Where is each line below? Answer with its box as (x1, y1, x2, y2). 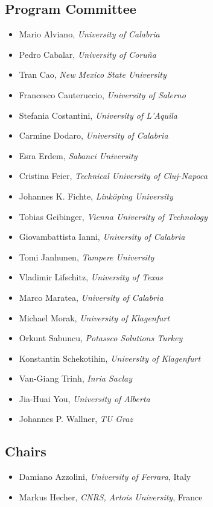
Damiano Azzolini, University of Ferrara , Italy (19, 470, 191, 483)
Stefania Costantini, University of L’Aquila (19, 109, 177, 121)
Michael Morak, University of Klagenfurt (19, 311, 170, 324)
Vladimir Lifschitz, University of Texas (19, 271, 163, 283)
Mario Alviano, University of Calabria (19, 28, 160, 40)
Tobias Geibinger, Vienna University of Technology (19, 210, 208, 222)
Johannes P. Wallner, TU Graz (19, 412, 133, 425)
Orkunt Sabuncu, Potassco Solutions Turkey (19, 332, 183, 344)
